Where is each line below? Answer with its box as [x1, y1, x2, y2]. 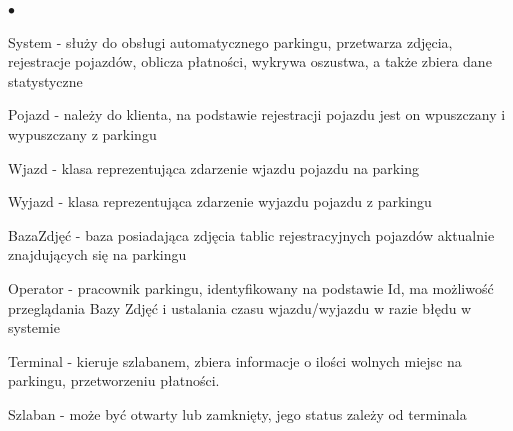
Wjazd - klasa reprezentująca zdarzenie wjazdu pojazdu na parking [8, 157, 419, 178]
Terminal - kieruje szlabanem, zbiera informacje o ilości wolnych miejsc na [8, 350, 462, 371]
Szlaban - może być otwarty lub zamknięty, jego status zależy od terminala [8, 403, 467, 424]
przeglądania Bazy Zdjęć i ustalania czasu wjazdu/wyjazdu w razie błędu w [8, 297, 472, 318]
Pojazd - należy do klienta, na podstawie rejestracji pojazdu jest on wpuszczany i [8, 104, 506, 125]
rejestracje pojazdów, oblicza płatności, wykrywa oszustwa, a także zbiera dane [8, 51, 492, 72]
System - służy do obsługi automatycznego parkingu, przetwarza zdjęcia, [8, 31, 453, 52]
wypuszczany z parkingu [8, 123, 157, 144]
